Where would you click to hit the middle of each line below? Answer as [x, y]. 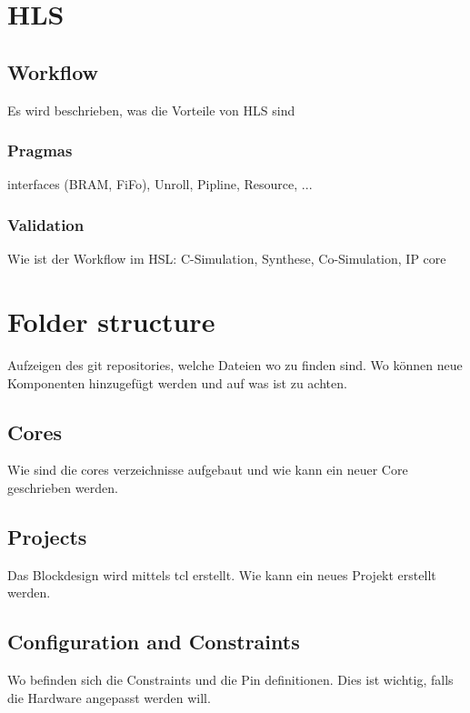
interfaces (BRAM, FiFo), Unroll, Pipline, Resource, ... [160, 184]
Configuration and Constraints [154, 642]
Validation [46, 224]
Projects [47, 536]
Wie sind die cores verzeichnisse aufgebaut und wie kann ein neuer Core [208, 470]
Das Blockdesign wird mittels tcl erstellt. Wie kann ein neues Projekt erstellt [222, 574]
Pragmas [40, 151]
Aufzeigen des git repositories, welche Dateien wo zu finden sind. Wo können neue [235, 364]
